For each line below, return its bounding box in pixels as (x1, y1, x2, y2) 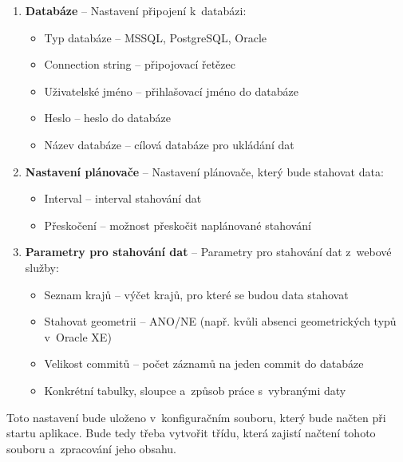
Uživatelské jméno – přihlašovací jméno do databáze (44, 82, 298, 99)
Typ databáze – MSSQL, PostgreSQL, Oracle (44, 29, 267, 45)
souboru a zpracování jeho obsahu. (6, 440, 176, 456)
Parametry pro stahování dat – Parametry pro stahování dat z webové (25, 243, 392, 260)
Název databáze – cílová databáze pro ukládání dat (44, 136, 294, 152)
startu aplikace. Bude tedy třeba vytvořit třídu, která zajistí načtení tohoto (6, 424, 376, 441)
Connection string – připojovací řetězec (44, 56, 235, 73)
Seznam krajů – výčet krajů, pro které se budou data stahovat (44, 286, 349, 302)
